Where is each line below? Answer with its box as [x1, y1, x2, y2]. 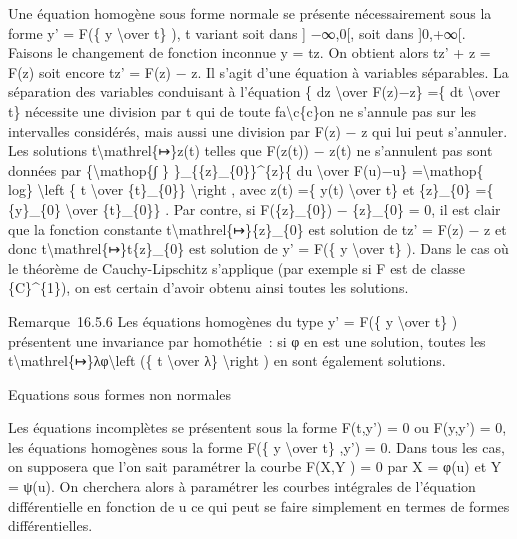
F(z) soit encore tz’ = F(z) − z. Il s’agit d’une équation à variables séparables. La [8, 61, 509, 82]
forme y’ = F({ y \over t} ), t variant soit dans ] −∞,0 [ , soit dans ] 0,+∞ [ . [8, 22, 466, 43]
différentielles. [8, 515, 93, 536]
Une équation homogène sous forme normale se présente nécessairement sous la [8, 3, 492, 23]
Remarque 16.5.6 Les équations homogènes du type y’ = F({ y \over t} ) [8, 310, 458, 331]
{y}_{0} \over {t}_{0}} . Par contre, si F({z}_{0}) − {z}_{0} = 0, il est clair [8, 198, 501, 219]
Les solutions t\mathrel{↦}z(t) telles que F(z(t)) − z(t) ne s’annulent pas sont [8, 140, 493, 161]
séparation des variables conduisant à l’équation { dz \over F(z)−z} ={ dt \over [8, 81, 501, 102]
